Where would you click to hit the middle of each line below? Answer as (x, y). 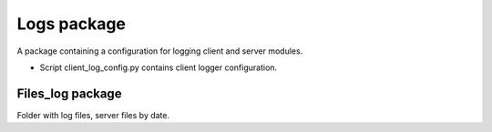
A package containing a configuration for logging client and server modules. (160, 51)
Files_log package (69, 93)
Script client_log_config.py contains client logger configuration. (159, 67)
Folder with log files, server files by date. (93, 115)
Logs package (72, 24)
